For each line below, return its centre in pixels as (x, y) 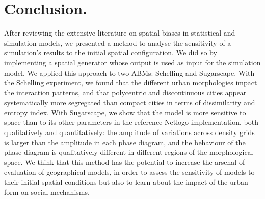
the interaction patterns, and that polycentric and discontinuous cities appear (125, 92)
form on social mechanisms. (47, 192)
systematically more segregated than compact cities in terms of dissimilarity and (130, 102)
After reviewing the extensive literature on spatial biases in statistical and (120, 33)
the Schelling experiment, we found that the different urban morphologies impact (131, 82)
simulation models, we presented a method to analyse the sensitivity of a (118, 42)
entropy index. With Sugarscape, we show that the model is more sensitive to (125, 112)
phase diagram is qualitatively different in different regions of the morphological (129, 152)
